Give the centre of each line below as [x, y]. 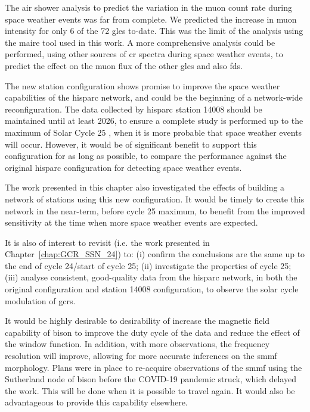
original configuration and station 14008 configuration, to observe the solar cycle [152, 289]
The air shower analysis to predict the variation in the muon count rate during [148, 7]
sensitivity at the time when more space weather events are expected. [131, 222]
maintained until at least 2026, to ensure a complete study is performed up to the [154, 121]
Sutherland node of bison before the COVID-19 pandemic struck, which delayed [151, 379]
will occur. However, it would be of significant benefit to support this [131, 144]
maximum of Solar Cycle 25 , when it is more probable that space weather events [154, 132]
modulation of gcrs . [40, 300]
